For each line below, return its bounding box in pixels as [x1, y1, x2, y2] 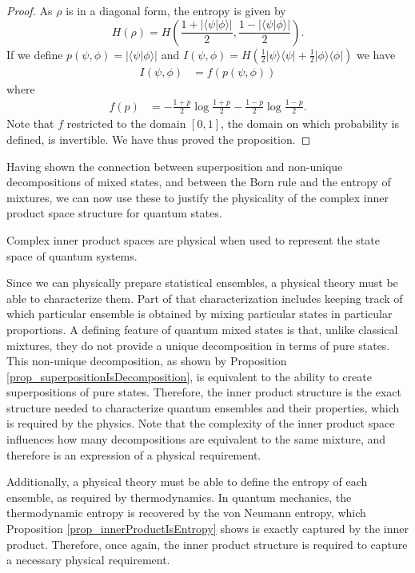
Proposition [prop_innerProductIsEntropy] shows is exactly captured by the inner [6, 520, 409, 537]
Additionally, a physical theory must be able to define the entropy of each [6, 473, 368, 490]
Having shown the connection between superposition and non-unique [6, 157, 343, 174]
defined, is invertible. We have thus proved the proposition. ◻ [6, 130, 311, 147]
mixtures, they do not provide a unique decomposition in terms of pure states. [6, 336, 390, 353]
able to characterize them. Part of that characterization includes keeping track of [6, 289, 403, 306]
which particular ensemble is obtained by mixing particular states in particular [6, 305, 393, 322]
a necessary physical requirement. [6, 551, 170, 568]
